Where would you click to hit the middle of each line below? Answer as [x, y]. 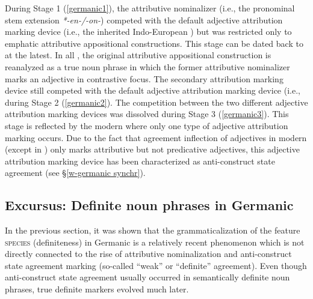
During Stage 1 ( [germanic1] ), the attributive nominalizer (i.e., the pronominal [150, 8]
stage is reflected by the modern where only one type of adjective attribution [147, 125]
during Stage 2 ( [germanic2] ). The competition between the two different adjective [156, 102]
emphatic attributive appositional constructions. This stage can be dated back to [154, 43]
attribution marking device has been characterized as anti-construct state [140, 161]
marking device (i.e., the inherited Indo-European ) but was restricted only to [148, 32]
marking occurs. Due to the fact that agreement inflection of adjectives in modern [156, 137]
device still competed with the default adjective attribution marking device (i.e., [153, 90]
